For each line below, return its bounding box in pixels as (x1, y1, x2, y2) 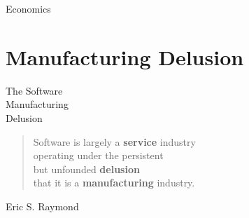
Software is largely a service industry (33, 134, 196, 149)
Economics (6, 1, 51, 15)
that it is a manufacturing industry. (33, 175, 195, 190)
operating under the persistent (33, 148, 164, 163)
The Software (6, 83, 63, 97)
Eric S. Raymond (6, 198, 79, 213)
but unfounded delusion (33, 161, 140, 176)
